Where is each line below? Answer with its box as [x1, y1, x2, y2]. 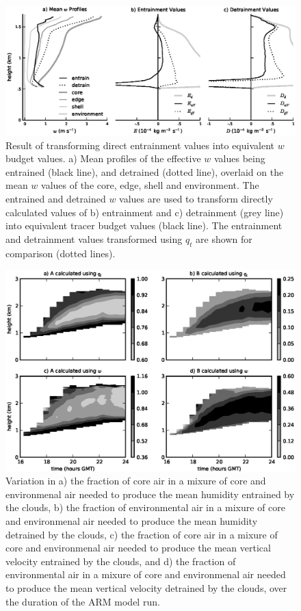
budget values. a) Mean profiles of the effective [5, 151, 201, 166]
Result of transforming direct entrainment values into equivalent [5, 138, 274, 152]
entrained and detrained [5, 192, 106, 206]
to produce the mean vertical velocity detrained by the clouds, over [5, 580, 287, 595]
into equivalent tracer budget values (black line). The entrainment [5, 218, 283, 233]
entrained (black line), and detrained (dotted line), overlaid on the [5, 164, 284, 179]
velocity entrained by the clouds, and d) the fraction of [5, 554, 236, 568]
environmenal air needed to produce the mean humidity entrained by [5, 486, 295, 501]
